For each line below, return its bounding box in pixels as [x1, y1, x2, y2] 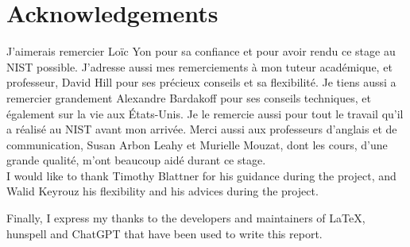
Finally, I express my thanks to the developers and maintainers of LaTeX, [6, 210, 366, 226]
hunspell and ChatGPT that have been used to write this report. [6, 225, 323, 241]
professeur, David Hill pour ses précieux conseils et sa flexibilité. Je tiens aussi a [6, 74, 396, 91]
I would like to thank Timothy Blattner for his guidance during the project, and [6, 167, 396, 183]
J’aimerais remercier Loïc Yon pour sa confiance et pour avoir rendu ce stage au [6, 43, 396, 60]
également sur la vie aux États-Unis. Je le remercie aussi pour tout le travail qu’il [6, 105, 404, 122]
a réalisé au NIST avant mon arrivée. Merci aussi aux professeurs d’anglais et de [6, 121, 397, 137]
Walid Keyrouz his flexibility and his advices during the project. [6, 183, 319, 199]
